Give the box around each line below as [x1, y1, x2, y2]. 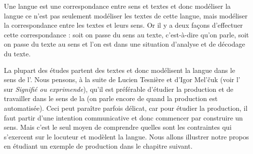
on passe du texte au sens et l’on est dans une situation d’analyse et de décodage [4, 39, 245, 49]
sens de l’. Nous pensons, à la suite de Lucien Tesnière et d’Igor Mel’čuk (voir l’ [4, 74, 240, 85]
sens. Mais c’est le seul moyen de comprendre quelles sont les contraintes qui [4, 122, 232, 132]
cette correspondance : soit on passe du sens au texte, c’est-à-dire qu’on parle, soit [4, 29, 249, 39]
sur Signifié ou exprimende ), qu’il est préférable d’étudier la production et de [4, 84, 234, 94]
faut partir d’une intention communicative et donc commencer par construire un [4, 112, 243, 122]
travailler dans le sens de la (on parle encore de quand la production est [4, 93, 218, 103]
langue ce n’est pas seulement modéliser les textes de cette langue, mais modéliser [4, 10, 248, 20]
